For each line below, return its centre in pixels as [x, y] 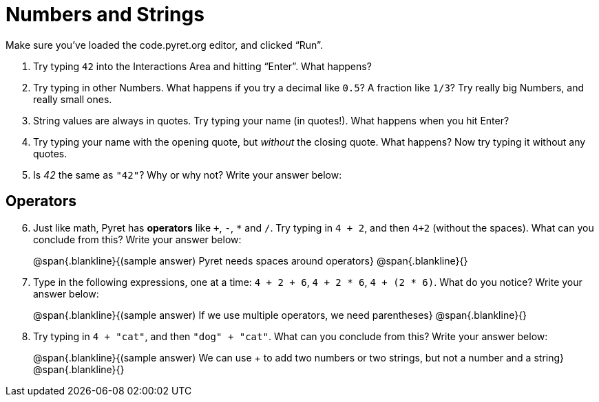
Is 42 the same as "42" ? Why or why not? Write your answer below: [188, 175]
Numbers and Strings [105, 14]
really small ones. [73, 99]
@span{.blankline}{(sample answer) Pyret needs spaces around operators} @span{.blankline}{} [251, 260]
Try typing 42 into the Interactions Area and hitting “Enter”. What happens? [202, 66]
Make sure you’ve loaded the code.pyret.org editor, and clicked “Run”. [164, 45]
